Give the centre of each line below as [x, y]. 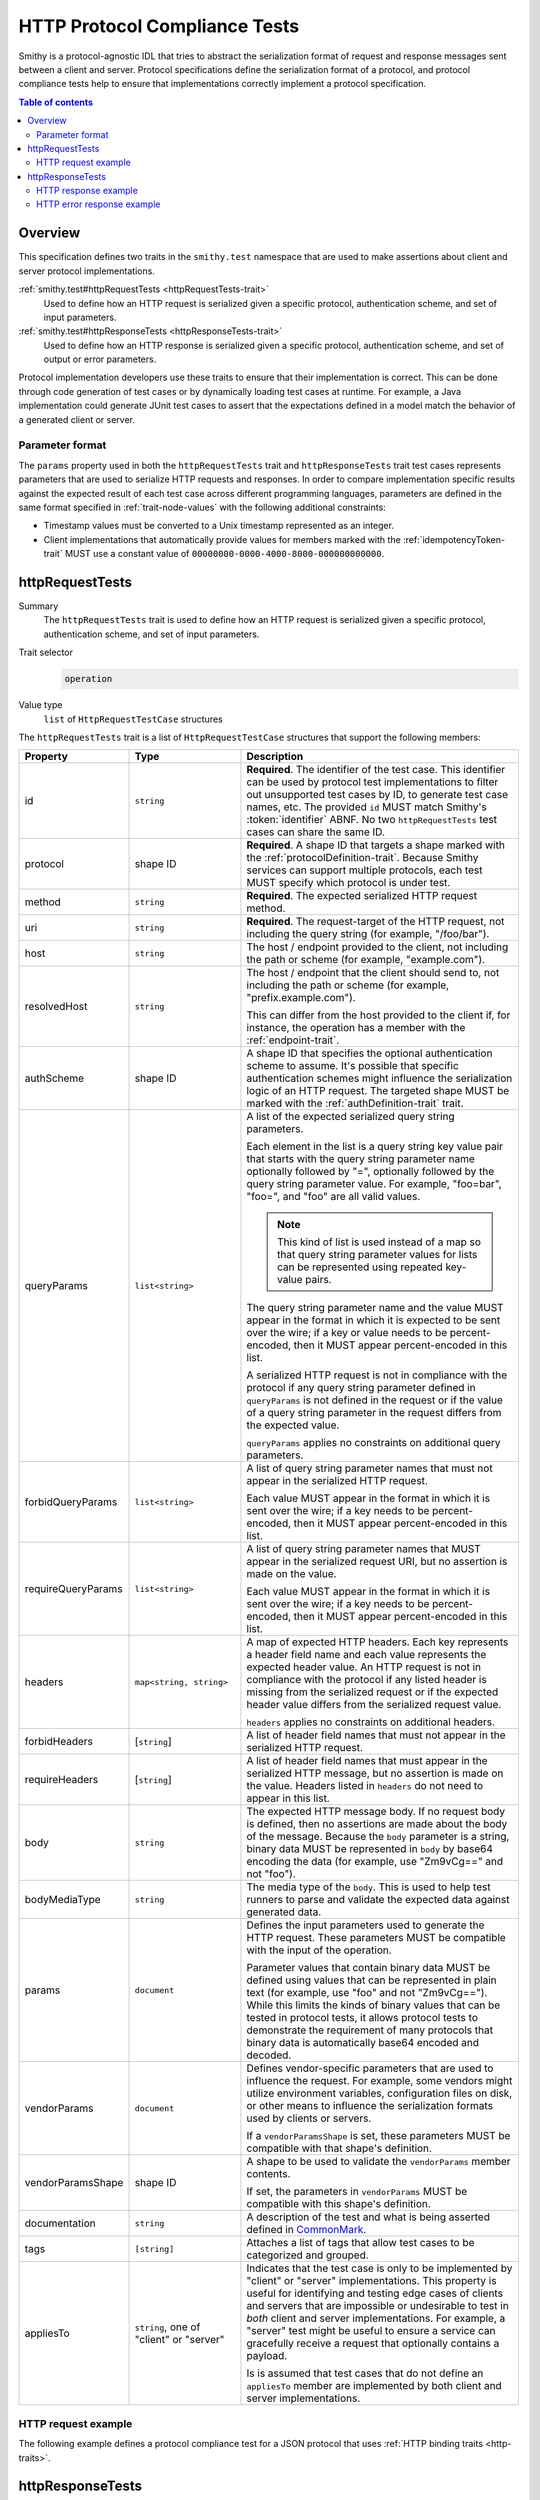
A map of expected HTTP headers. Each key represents [377, 1642]
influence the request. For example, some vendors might [379, 2081]
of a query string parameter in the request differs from [374, 1413]
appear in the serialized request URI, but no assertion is [377, 1562]
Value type [41, 705]
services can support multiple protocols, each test [365, 870]
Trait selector [46, 652]
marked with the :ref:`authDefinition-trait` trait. [355, 1103]
